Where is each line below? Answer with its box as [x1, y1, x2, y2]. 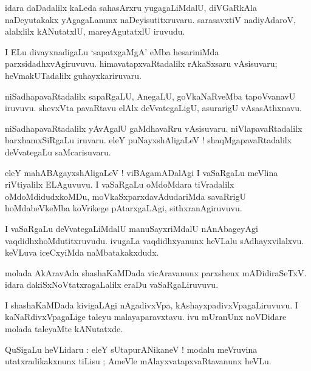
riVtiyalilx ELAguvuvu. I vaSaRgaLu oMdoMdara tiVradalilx [5, 178, 234, 191]
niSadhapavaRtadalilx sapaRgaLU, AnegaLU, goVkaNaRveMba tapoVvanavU [5, 89, 296, 102]
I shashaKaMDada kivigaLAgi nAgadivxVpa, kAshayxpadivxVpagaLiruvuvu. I [5, 298, 298, 311]
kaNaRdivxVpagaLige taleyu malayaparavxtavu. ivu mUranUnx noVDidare [5, 310, 287, 323]
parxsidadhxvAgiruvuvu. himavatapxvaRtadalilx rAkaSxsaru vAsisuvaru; [5, 57, 278, 70]
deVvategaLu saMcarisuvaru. [5, 145, 111, 158]
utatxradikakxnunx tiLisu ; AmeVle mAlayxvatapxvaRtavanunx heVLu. [5, 355, 272, 367]
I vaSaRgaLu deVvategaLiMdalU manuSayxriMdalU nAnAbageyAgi [5, 222, 258, 234]
